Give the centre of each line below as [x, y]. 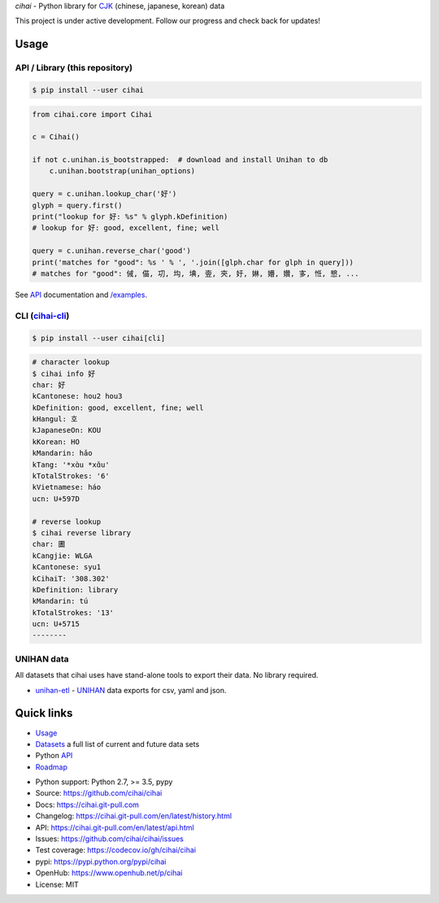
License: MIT [57, 884]
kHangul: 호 [55, 419]
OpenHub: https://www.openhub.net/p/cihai [109, 873]
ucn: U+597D [56, 499]
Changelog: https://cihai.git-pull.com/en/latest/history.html [133, 816]
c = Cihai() [56, 137]
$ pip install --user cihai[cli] [99, 338]
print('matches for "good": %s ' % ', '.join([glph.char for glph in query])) [193, 262]
